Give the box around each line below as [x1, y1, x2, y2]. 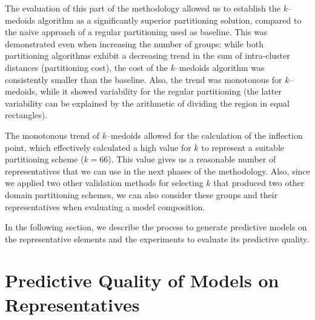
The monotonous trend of [5, 128, 100, 141]
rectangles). [5, 108, 48, 121]
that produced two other [213, 176, 305, 189]
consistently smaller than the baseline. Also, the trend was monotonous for [5, 73, 282, 85]
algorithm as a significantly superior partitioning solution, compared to [38, 13, 302, 26]
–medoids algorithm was [175, 61, 265, 73]
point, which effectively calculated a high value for [5, 141, 191, 153]
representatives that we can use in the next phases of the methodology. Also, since [5, 164, 310, 177]
